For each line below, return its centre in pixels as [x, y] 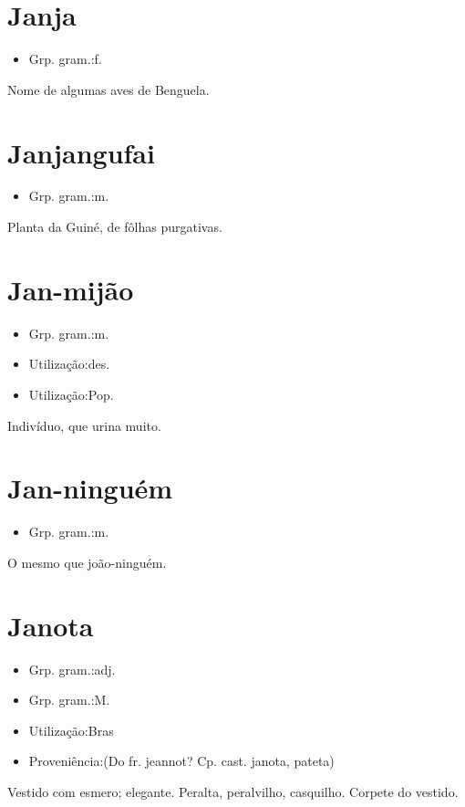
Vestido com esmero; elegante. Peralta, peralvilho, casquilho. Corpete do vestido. [233, 791]
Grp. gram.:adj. [72, 669]
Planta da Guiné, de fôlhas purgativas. [115, 227]
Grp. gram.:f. [65, 59]
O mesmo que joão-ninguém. [87, 562]
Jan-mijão [71, 289]
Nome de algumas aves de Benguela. [108, 89]
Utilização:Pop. [71, 394]
